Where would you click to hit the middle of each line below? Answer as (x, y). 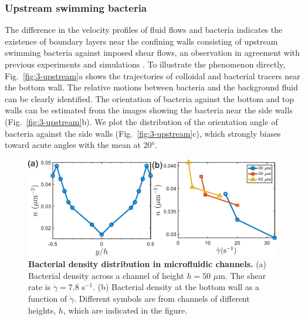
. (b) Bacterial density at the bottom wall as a (176, 287)
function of (48, 298)
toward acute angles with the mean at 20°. (81, 145)
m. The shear (242, 275)
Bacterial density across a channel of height (106, 275)
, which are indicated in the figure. (125, 310)
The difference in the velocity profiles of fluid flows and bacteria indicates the (144, 30)
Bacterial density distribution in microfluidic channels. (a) (148, 264)
